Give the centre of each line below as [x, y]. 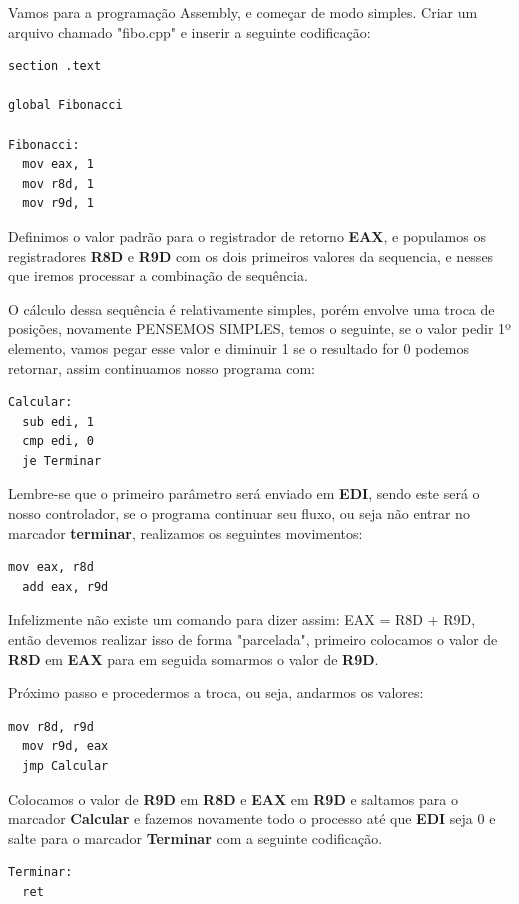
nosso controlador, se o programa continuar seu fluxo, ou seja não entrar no [239, 513]
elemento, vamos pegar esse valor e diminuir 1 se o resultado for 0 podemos [239, 347]
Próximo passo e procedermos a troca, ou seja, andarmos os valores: [216, 692]
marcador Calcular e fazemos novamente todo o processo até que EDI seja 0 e [252, 818]
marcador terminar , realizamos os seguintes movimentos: [185, 532]
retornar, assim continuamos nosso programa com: [162, 367]
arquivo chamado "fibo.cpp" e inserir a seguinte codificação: [189, 31]
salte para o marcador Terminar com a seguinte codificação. [195, 837]
